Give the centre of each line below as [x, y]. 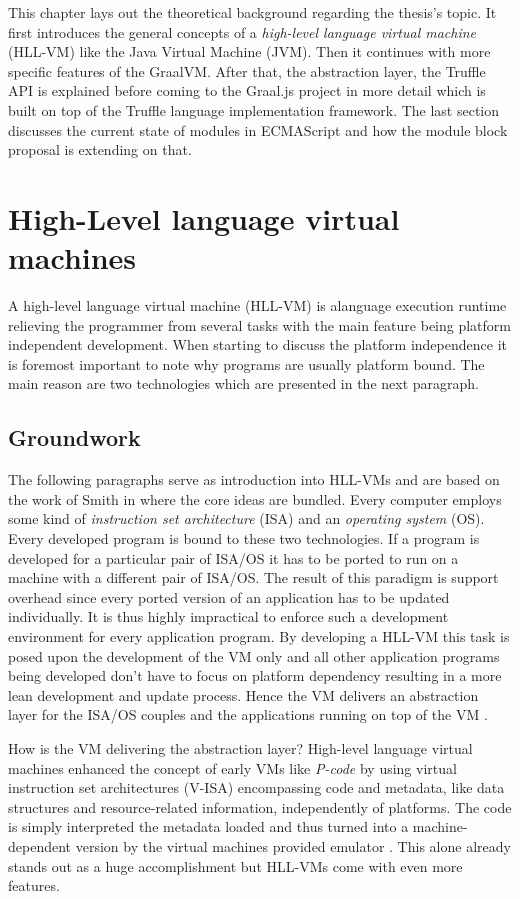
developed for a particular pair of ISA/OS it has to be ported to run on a [233, 557]
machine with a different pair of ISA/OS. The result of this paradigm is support [253, 577]
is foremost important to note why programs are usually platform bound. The [246, 363]
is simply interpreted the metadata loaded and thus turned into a [208, 826]
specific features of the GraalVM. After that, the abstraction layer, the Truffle [247, 70]
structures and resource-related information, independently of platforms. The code [260, 806]
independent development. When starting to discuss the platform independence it [257, 344]
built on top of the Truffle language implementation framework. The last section [254, 109]
